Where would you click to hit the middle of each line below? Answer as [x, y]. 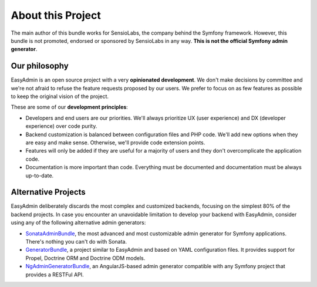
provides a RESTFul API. [55, 274]
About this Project [56, 15]
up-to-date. [40, 175]
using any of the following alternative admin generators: [78, 222]
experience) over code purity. [61, 126]
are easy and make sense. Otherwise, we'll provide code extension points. [115, 142]
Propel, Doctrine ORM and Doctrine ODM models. [85, 258]
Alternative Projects [48, 192]
